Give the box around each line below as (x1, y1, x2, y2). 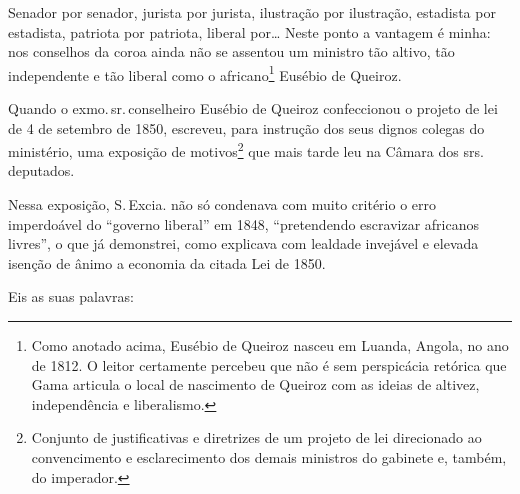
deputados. (8, 160, 75, 181)
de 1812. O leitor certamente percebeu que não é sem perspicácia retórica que (31, 354, 507, 375)
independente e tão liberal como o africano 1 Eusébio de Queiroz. (8, 61, 402, 85)
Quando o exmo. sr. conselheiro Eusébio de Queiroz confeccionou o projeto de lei (8, 98, 498, 119)
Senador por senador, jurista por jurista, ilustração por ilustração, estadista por (8, 2, 496, 22)
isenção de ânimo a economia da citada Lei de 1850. (8, 252, 326, 273)
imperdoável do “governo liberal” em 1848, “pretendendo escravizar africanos (8, 213, 479, 234)
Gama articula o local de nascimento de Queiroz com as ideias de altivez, (31, 374, 480, 395)
